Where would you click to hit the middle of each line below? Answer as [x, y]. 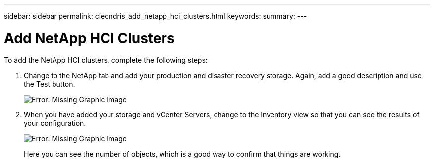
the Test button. [50, 84]
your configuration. [55, 123]
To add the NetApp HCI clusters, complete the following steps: [106, 60]
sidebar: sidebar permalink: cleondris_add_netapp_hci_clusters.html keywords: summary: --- [156, 16]
